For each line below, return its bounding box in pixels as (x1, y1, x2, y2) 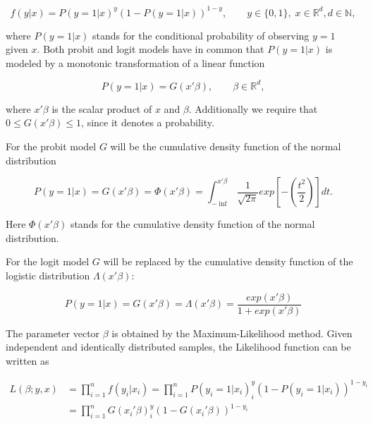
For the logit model (6, 254, 90, 269)
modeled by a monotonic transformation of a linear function (6, 55, 265, 70)
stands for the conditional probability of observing (92, 28, 310, 42)
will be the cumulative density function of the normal (110, 138, 341, 153)
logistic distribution (6, 267, 90, 282)
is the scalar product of (51, 101, 152, 116)
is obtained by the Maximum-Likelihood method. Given (111, 325, 353, 340)
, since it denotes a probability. (81, 115, 214, 130)
